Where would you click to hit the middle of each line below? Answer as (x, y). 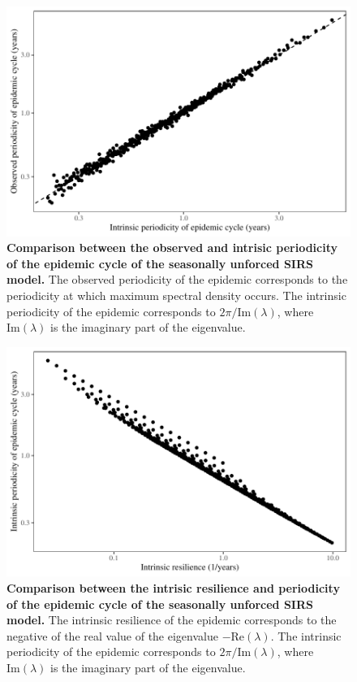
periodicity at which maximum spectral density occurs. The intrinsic (176, 295)
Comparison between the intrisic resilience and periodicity (173, 588)
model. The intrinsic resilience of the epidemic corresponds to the (172, 620)
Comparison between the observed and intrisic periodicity (172, 248)
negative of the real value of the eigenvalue (112, 635)
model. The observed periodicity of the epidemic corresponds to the (177, 279)
